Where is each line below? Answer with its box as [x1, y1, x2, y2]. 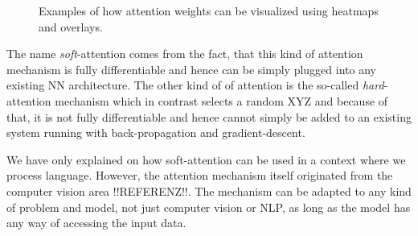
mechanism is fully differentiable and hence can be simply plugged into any [6, 60, 376, 77]
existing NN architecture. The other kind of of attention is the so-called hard [6, 77, 384, 93]
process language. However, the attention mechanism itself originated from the [6, 167, 393, 184]
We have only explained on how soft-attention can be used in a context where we [6, 151, 406, 168]
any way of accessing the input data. [6, 214, 186, 231]
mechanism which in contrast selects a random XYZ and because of [55, 92, 388, 109]
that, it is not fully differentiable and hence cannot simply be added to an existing [6, 108, 412, 125]
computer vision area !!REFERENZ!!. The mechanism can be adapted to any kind [6, 182, 412, 199]
